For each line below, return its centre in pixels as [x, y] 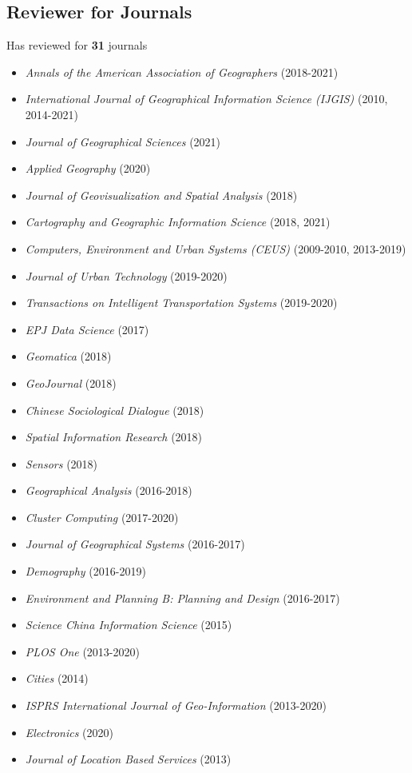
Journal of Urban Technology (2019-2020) [126, 275]
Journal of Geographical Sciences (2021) [123, 141]
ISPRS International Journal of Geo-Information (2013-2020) [176, 705]
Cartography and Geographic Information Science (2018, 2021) [178, 222]
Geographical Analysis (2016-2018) [109, 490]
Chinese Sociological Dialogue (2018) [115, 410]
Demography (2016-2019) [85, 571]
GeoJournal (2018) [71, 383]
